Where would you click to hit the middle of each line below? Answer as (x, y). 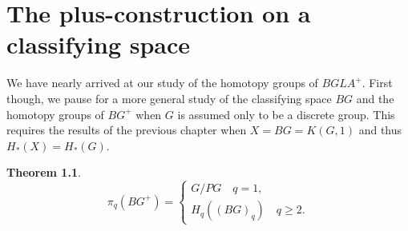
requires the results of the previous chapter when (127, 130)
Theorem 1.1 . (44, 172)
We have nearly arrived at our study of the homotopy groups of (162, 83)
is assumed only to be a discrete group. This (286, 114)
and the (375, 98)
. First (377, 83)
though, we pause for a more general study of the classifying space (169, 98)
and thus (380, 130)
